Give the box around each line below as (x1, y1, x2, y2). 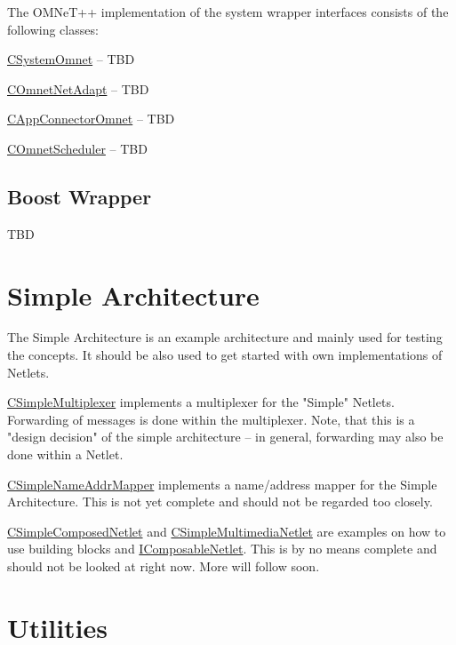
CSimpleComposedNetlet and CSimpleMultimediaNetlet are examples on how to (7, 522, 446, 540)
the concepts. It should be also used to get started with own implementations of (7, 346, 443, 364)
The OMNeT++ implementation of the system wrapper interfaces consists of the (7, 3, 449, 20)
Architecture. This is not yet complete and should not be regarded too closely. (7, 492, 433, 511)
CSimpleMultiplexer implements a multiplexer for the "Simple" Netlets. (7, 393, 395, 411)
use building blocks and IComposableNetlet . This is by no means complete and (7, 539, 437, 558)
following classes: (7, 20, 99, 38)
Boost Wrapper (7, 182, 152, 210)
